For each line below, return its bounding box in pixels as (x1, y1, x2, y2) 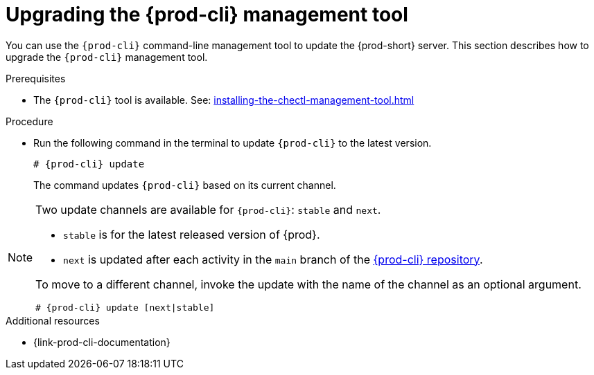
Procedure (6, 115, 53, 127)
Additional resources (6, 314, 100, 327)
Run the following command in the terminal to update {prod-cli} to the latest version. (33, 136, 432, 149)
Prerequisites (6, 72, 66, 84)
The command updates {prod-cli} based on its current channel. (33, 179, 336, 191)
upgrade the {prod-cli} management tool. (6, 51, 208, 63)
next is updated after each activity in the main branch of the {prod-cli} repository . (63, 252, 483, 266)
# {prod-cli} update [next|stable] (35, 302, 215, 313)
